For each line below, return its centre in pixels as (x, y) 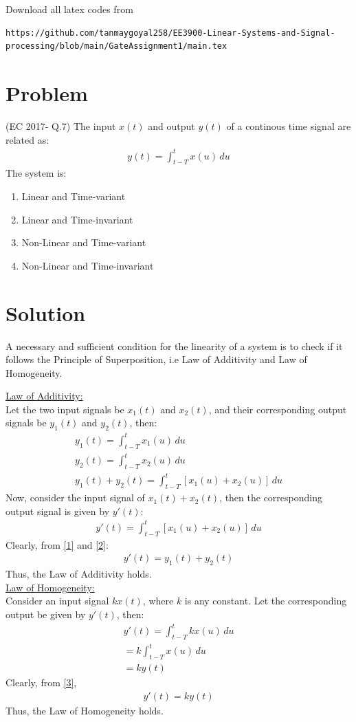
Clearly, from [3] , (41, 682)
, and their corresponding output (278, 409)
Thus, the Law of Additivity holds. (79, 574)
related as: (27, 139)
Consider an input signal (57, 601)
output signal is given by (58, 511)
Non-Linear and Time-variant (84, 242)
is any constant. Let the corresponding (266, 601)
